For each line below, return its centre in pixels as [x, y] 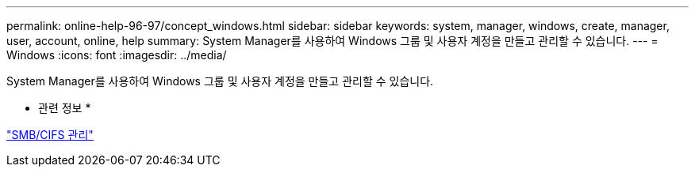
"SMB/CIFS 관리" [50, 135]
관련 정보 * [65, 108]
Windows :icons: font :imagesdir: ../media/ [117, 55]
